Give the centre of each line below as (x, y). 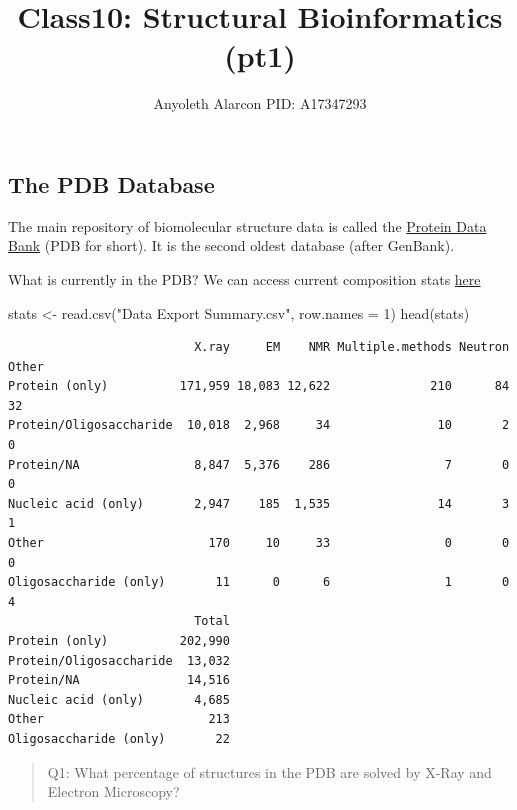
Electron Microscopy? (113, 791)
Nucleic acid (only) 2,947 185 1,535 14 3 (259, 503)
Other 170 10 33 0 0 (259, 543)
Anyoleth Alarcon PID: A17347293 (260, 103)
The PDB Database (111, 183)
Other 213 (119, 719)
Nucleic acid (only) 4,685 (119, 699)
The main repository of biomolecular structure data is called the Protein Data (247, 225)
